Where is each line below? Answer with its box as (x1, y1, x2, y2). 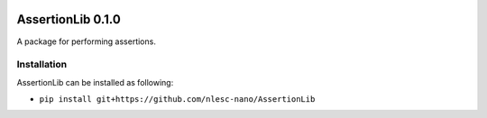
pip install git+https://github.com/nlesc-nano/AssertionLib (39, 95, 316, 104)
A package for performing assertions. (16, 36, 157, 47)
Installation (16, 59, 68, 71)
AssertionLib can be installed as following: (16, 77, 174, 87)
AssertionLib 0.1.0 (16, 12, 121, 27)
